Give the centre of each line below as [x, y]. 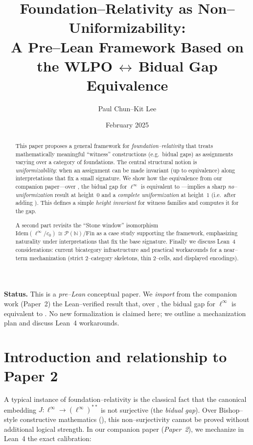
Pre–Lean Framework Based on [136, 46]
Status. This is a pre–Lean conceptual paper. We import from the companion [121, 294]
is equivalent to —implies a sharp [184, 186]
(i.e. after [223, 194]
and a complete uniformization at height [153, 194]
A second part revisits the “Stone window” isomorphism [87, 225]
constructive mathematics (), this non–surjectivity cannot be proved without [135, 419]
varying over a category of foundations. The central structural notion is [106, 162]
